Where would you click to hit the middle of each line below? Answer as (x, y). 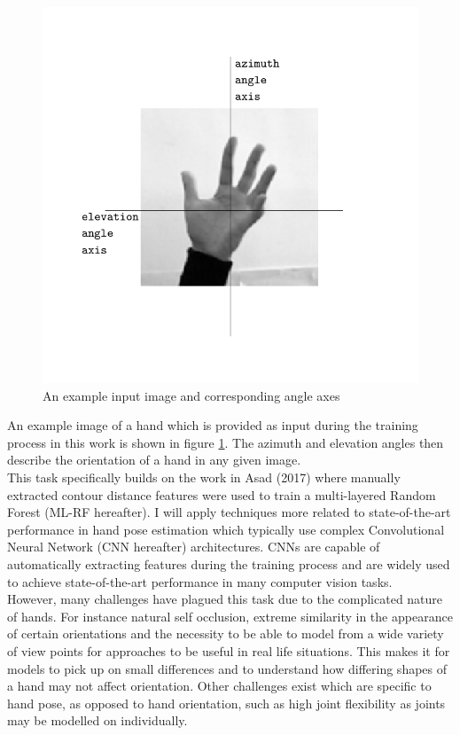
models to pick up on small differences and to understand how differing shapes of (227, 668)
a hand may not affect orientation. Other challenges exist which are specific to (219, 686)
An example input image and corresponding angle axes (191, 395)
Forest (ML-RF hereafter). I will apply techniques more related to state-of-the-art (229, 512)
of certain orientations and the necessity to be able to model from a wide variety (226, 633)
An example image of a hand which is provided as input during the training (213, 425)
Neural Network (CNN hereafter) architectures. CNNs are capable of (194, 547)
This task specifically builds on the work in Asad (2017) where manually (204, 477)
